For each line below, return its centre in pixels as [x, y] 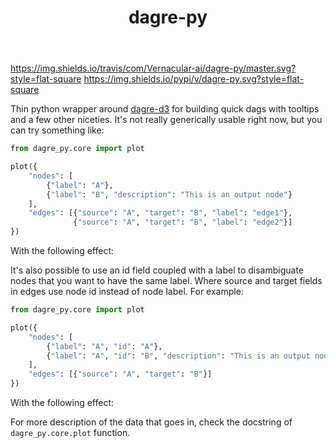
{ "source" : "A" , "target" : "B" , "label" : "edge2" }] [183, 222]
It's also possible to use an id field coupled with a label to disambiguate [157, 270]
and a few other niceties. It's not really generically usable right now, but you [166, 120]
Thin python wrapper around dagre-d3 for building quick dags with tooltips [165, 109]
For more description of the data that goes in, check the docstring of [151, 422]
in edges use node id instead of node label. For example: [127, 292]
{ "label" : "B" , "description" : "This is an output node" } [169, 194]
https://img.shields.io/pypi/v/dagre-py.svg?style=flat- [194, 79]
